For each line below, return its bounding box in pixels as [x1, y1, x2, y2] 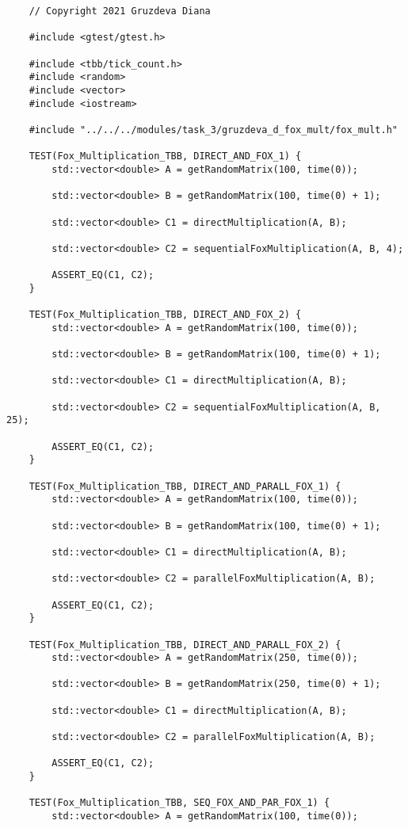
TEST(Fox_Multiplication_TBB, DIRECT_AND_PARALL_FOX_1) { [29, 480, 341, 492]
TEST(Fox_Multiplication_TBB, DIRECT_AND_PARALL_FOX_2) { [29, 639, 341, 651]
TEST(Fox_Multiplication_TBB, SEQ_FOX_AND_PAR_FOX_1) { [29, 797, 330, 809]
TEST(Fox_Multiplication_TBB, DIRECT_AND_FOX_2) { [29, 309, 302, 321]
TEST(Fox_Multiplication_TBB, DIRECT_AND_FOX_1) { [29, 151, 302, 162]
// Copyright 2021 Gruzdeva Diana [29, 6, 211, 17]
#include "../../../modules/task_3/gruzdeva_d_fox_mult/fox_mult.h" [29, 124, 398, 135]
